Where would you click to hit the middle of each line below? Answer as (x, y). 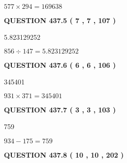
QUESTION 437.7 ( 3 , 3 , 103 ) (60, 110)
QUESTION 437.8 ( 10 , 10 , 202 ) (64, 154)
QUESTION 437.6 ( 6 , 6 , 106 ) (60, 65)
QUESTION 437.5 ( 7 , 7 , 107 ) (60, 20)
